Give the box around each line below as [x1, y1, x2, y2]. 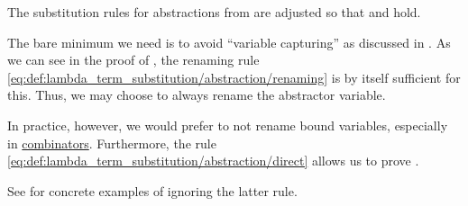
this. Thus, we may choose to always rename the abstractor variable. [7, 85, 386, 104]
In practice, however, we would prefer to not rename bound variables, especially [7, 115, 448, 134]
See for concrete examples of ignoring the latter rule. [7, 181, 298, 200]
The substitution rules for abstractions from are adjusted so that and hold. [7, 3, 421, 21]
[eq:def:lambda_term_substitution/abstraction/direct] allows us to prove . [7, 151, 419, 170]
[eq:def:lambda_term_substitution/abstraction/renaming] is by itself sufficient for [7, 67, 461, 86]
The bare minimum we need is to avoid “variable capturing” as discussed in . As [7, 32, 451, 51]
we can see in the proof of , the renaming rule [7, 50, 260, 69]
